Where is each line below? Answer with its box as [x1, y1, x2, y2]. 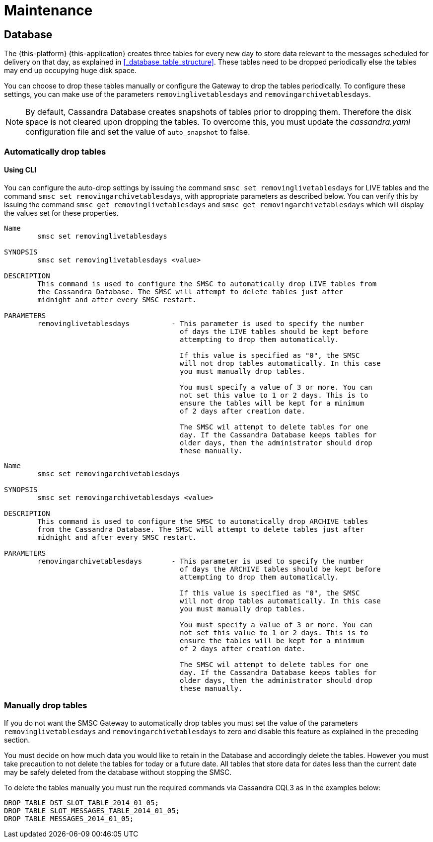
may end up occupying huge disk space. [4, 66, 137, 75]
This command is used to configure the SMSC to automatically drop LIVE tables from [37, 279, 377, 288]
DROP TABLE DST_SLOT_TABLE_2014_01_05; [4, 798, 159, 807]
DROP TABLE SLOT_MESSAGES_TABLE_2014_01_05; [4, 806, 180, 815]
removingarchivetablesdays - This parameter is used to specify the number [37, 557, 364, 565]
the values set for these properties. [4, 208, 119, 217]
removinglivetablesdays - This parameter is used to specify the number [37, 319, 364, 328]
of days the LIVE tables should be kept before [180, 327, 368, 336]
